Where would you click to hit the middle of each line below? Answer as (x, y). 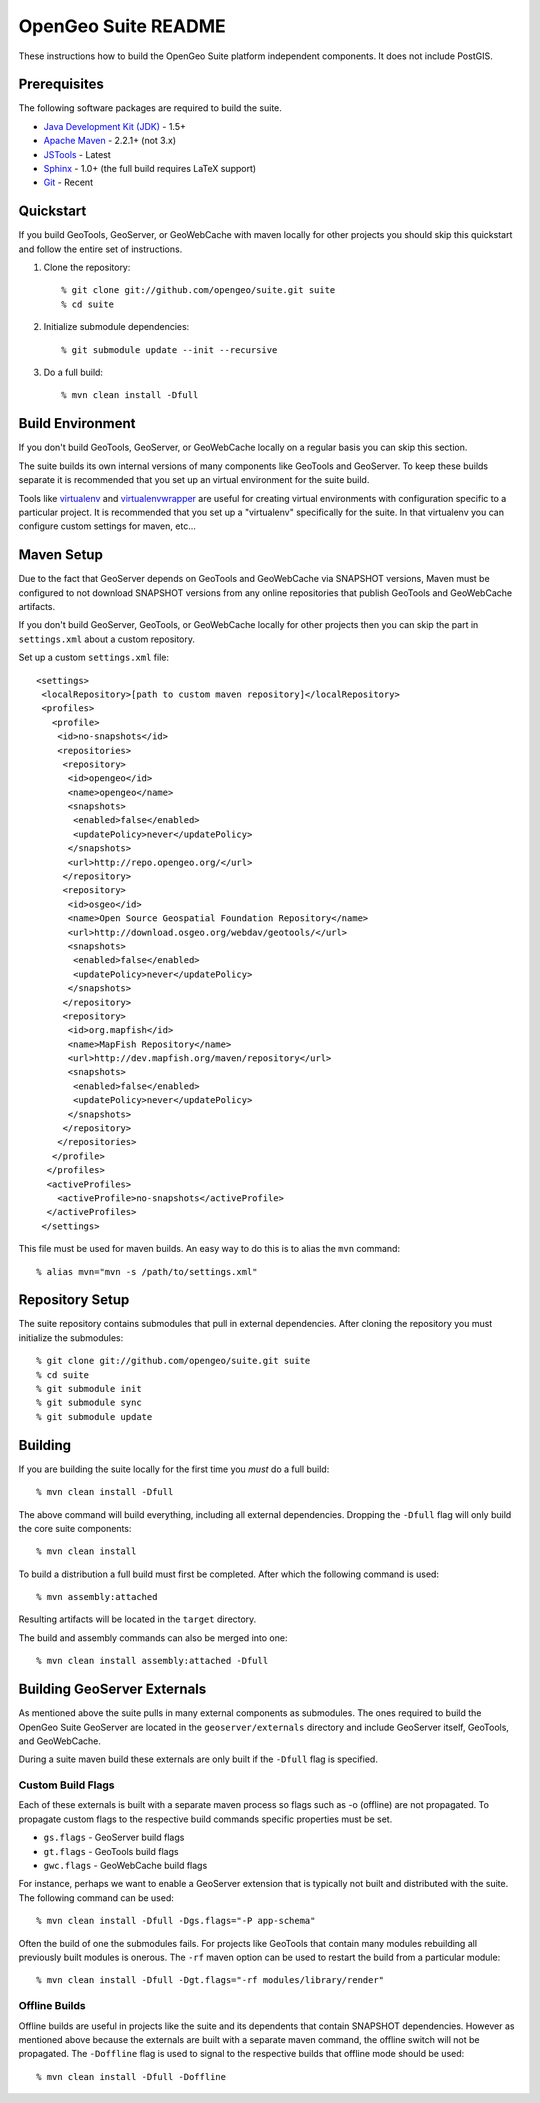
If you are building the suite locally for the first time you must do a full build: (174, 1469)
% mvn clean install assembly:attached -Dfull (152, 1661)
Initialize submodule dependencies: (116, 327)
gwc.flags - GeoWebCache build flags (125, 1866)
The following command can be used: (96, 1897)
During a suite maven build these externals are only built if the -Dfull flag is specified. (198, 1759)
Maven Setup (61, 555)
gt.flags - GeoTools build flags (111, 1851)
